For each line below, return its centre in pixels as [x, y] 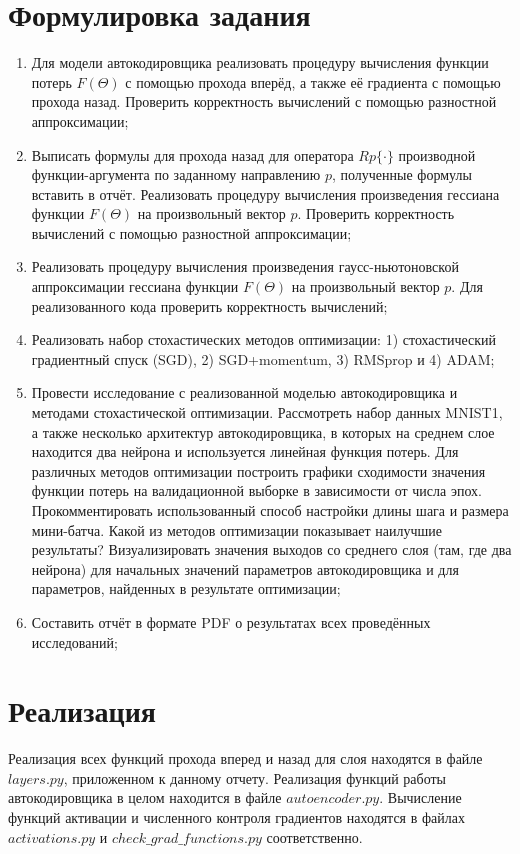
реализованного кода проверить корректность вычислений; [209, 305]
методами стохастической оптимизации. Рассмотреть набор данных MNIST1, [267, 412]
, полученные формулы [401, 174]
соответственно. [314, 836]
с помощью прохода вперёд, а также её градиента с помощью [313, 81]
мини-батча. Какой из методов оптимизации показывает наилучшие [236, 529]
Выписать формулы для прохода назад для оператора [192, 154]
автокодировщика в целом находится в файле [145, 797]
